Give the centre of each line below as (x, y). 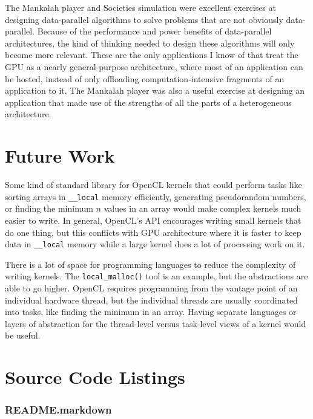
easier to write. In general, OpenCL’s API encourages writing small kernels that (153, 220)
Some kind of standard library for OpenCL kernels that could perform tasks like (153, 185)
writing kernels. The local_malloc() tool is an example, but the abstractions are (156, 276)
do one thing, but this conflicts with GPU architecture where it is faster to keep (153, 232)
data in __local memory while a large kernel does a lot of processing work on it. (155, 244)
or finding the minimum (49, 208)
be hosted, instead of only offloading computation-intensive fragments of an (145, 78)
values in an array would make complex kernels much (203, 208)
